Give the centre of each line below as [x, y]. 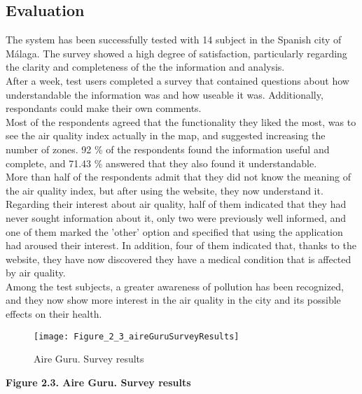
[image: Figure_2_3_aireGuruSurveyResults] [137, 336]
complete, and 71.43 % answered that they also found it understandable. [161, 163]
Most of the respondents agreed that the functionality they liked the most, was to [181, 121]
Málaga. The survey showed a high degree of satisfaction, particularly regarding [176, 53]
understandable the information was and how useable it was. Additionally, [165, 94]
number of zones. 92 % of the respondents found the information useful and [168, 149]
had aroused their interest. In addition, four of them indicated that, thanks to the [181, 245]
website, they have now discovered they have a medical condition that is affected [179, 259]
